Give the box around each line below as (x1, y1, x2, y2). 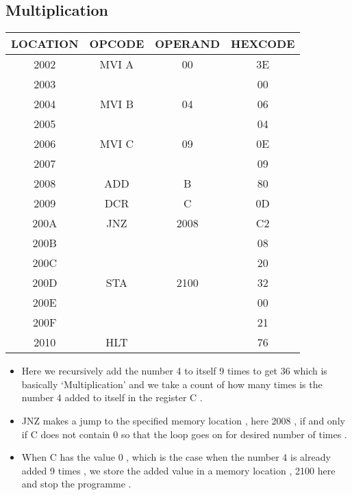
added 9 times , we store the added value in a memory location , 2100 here (21, 463, 336, 477)
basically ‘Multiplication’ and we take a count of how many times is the (21, 377, 323, 391)
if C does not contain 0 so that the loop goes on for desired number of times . (21, 427, 347, 441)
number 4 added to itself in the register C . (21, 390, 203, 405)
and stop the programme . (21, 477, 131, 491)
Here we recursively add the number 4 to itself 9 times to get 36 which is (21, 364, 327, 378)
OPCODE (89, 36, 144, 52)
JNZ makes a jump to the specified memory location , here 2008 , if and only (21, 413, 345, 427)
